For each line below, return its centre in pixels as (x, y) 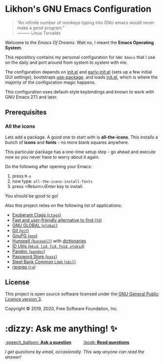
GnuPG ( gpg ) (25, 236)
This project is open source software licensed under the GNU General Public (82, 294)
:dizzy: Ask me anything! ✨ (61, 328)
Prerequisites (26, 112)
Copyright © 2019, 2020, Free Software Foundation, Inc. (61, 309)
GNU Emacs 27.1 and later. (31, 97)
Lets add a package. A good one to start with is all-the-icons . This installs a (82, 137)
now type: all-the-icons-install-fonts (52, 181)
